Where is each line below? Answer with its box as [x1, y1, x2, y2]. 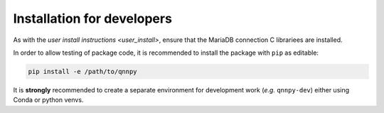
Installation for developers [13, 11, 172, 26]
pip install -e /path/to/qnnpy [28, 68, 138, 75]
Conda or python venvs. [13, 96, 84, 104]
